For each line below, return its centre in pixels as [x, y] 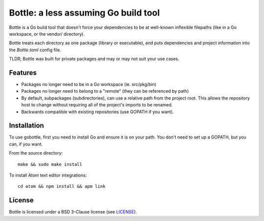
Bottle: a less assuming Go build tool [84, 13]
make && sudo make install [50, 164]
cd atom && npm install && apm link [62, 186]
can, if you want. [26, 144]
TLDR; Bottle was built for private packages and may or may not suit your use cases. [94, 59]
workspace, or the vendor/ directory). [47, 34]
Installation [26, 126]
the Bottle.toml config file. [35, 50]
